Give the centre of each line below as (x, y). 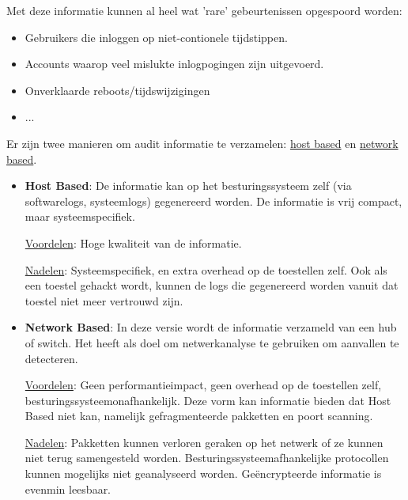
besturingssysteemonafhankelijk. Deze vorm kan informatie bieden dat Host (208, 400)
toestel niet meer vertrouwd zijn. (104, 300)
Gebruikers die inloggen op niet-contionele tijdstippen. (156, 37)
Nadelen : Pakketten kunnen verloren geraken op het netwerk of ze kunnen (204, 442)
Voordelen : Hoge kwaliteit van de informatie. (133, 242)
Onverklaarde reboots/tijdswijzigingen (117, 90)
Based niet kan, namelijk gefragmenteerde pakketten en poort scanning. (199, 416)
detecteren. (51, 358)
